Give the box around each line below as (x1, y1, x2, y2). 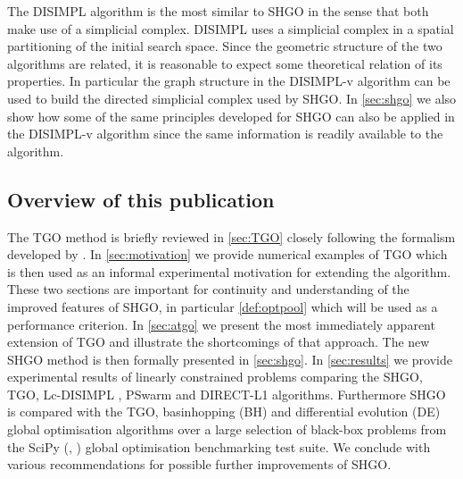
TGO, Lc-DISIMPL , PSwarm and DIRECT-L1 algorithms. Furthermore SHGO (7, 384, 446, 403)
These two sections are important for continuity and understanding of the (7, 280, 409, 298)
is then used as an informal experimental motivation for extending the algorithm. (7, 262, 451, 281)
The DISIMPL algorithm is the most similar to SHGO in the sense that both (7, 2, 429, 20)
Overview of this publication (7, 185, 275, 213)
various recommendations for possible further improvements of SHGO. (7, 455, 392, 474)
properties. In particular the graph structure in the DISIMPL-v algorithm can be (7, 71, 451, 90)
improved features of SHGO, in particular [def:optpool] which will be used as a (7, 297, 438, 315)
